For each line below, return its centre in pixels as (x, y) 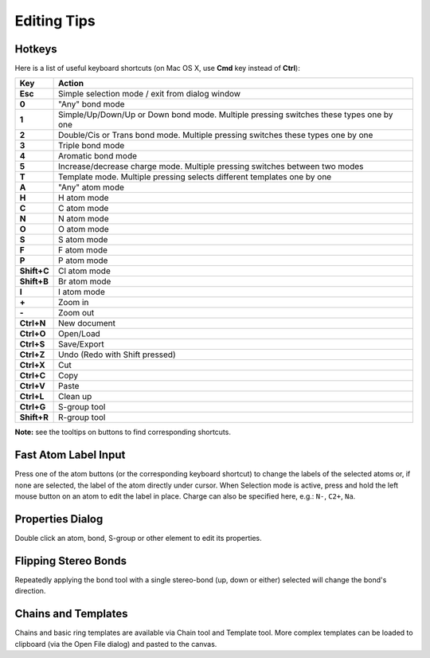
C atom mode (84, 209)
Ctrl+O (33, 334)
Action (71, 84)
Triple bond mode (92, 146)
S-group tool (82, 407)
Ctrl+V (32, 386)
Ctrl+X (32, 365)
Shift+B (34, 281)
